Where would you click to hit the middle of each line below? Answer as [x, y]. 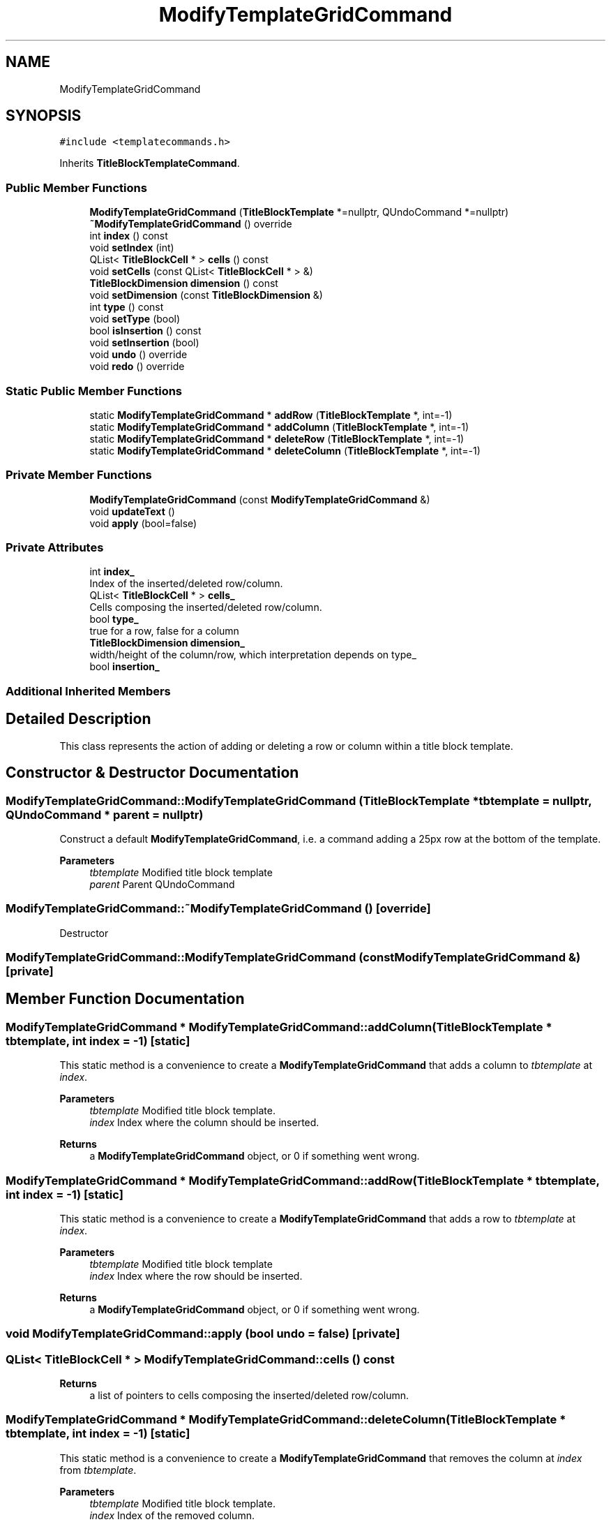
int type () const [127, 307]
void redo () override [137, 367]
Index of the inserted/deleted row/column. [186, 584]
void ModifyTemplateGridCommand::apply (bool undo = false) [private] [203, 1334]
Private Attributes [55, 548]
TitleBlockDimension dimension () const [184, 283]
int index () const [129, 236]
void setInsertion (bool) [144, 343]
